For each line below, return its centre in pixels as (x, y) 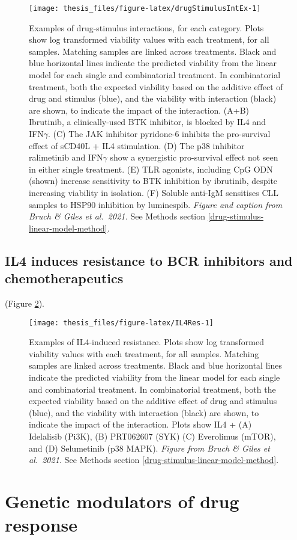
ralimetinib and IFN (66, 157)
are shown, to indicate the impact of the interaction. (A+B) (139, 110)
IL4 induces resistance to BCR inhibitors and (149, 260)
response (41, 525)
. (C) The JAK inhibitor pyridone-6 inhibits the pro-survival (159, 133)
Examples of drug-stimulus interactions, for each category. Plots (146, 27)
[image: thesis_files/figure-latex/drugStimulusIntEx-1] (145, 8)
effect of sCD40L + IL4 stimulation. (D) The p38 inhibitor (137, 145)
